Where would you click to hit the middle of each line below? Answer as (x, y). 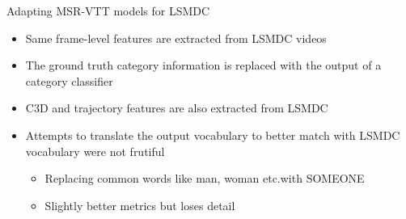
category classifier (69, 80)
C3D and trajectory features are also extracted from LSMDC (177, 108)
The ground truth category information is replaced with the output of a (203, 65)
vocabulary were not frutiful (95, 151)
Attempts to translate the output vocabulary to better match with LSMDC (213, 135)
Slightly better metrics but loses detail (140, 205)
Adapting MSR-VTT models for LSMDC (108, 11)
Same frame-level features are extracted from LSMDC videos (176, 38)
